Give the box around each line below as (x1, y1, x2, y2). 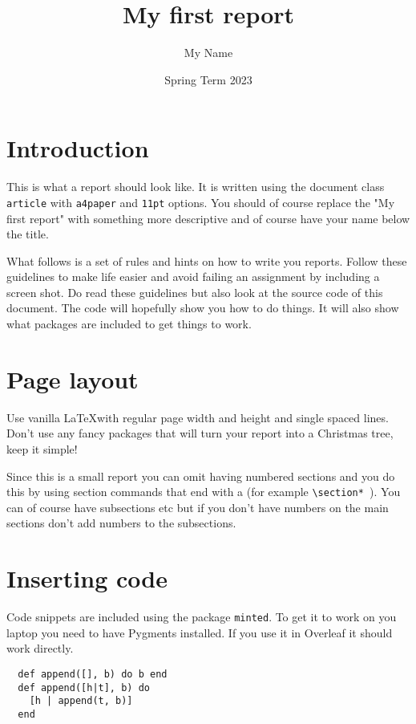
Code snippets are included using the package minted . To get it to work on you (6, 608, 397, 625)
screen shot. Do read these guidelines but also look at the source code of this (6, 283, 383, 300)
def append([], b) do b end (18, 668, 168, 680)
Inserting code (6, 562, 168, 595)
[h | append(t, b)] (29, 695, 133, 707)
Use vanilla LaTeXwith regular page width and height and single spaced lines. (6, 409, 389, 425)
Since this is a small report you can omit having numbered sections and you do (6, 467, 395, 484)
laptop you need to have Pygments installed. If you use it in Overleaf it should (6, 624, 393, 641)
